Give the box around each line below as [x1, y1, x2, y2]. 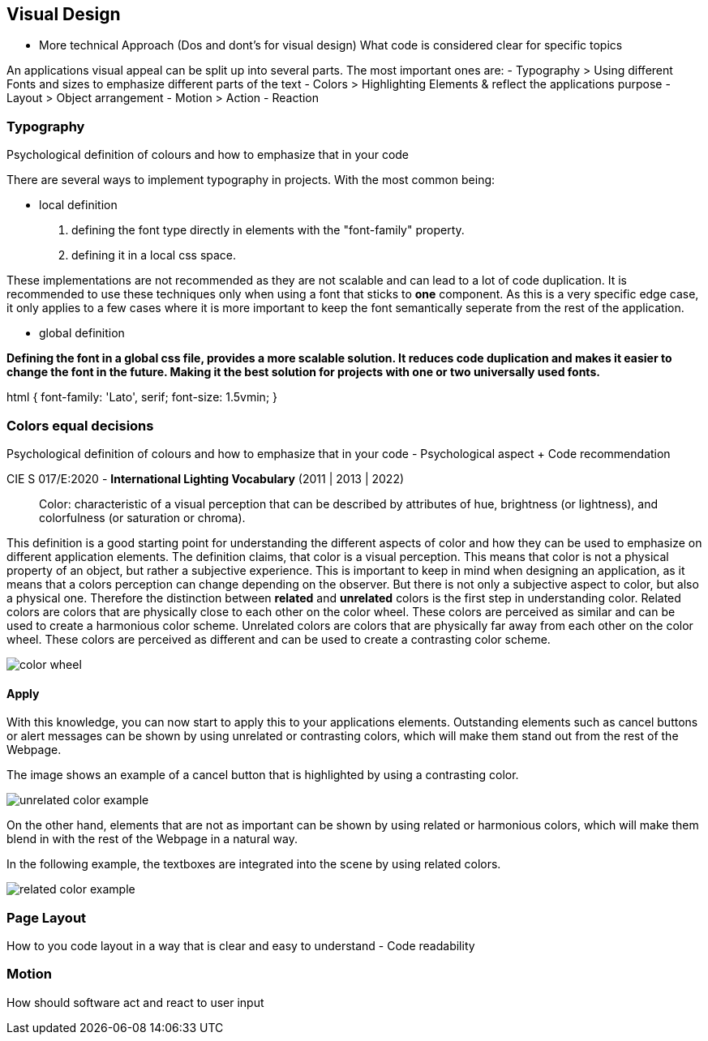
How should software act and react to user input [6, 995, 264, 1009]
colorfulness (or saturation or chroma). [39, 510, 246, 525]
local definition [39, 198, 118, 212]
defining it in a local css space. [71, 248, 237, 263]
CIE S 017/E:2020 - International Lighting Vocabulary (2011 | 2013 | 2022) [6, 471, 405, 486]
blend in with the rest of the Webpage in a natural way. [6, 832, 298, 846]
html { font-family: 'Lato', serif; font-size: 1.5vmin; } [6, 390, 278, 405]
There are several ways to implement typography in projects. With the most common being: [6, 173, 496, 187]
